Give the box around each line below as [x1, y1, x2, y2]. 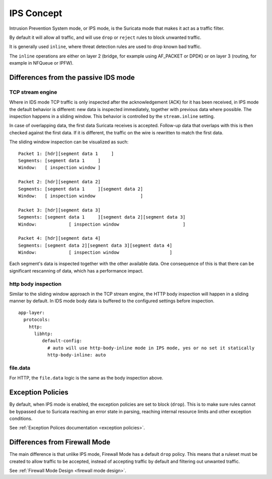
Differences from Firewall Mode [9, 438, 111, 447]
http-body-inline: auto [47, 352, 106, 358]
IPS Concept [9, 8, 62, 19]
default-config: [42, 338, 83, 344]
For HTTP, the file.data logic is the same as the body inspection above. [9, 375, 164, 381]
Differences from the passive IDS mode [9, 73, 135, 82]
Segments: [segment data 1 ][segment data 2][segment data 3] [18, 215, 186, 220]
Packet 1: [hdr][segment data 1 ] [18, 150, 114, 156]
